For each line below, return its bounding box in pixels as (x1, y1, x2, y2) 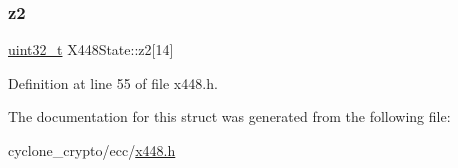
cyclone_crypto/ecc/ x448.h (8, 140, 176, 160)
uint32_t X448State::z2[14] (8, 39, 174, 60)
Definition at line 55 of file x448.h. (8, 72, 218, 93)
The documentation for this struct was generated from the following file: (8, 106, 451, 127)
